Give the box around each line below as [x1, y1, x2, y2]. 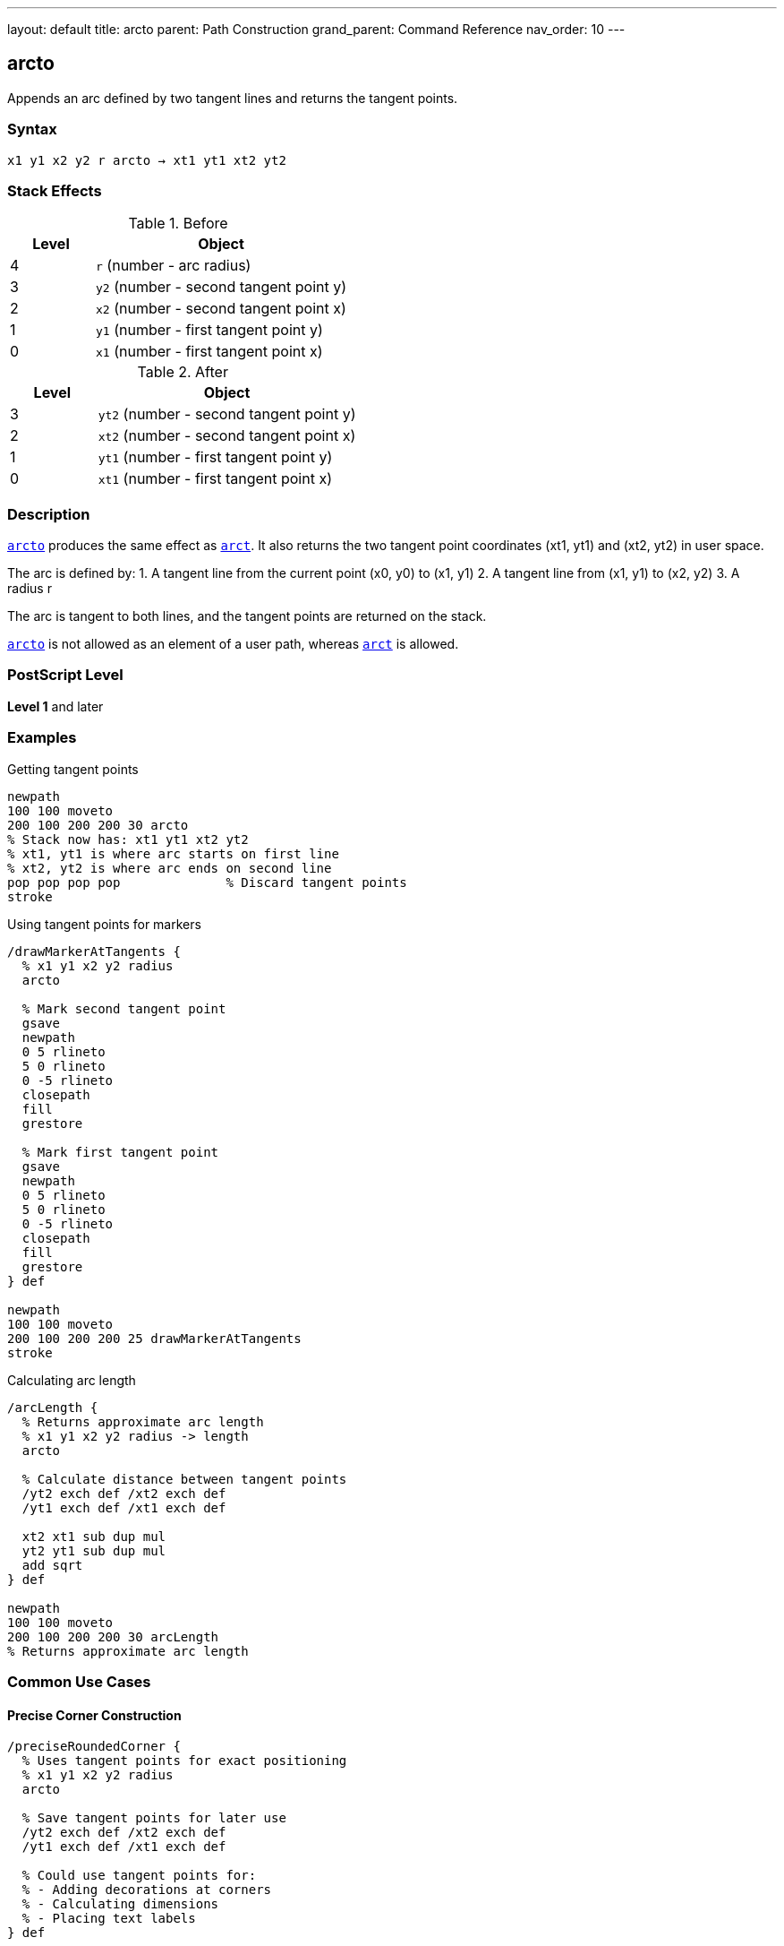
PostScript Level [7, 666, 124, 685]
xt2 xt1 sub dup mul [21, 1528, 166, 1544]
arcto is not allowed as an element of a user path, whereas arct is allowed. [7, 636, 459, 652]
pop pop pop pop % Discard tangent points [7, 874, 407, 890]
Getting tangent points [7, 761, 139, 777]
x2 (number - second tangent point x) [96, 299, 346, 318]
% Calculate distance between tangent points [21, 1471, 347, 1486]
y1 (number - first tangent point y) [96, 321, 323, 340]
